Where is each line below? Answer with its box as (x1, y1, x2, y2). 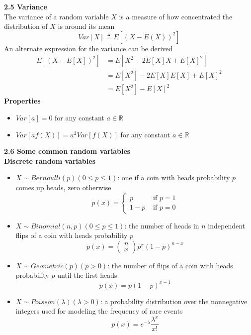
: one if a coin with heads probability (117, 172, 230, 183)
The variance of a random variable (4, 11, 109, 21)
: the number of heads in (124, 220, 199, 230)
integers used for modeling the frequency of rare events (15, 306, 183, 316)
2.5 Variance (4, 1, 47, 11)
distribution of (4, 21, 48, 31)
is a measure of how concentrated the (119, 11, 233, 21)
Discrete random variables (4, 155, 96, 166)
